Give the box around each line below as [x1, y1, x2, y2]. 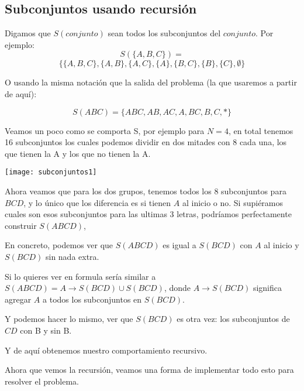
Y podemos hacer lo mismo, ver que [5, 313, 133, 325]
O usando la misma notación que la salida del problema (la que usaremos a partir [5, 76, 297, 88]
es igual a [163, 239, 196, 251]
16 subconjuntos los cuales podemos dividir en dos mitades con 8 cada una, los [5, 136, 287, 148]
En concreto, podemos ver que [5, 239, 113, 251]
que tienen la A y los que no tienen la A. [5, 147, 151, 159]
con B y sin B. [20, 324, 72, 336]
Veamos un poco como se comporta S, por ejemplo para [5, 124, 205, 136]
